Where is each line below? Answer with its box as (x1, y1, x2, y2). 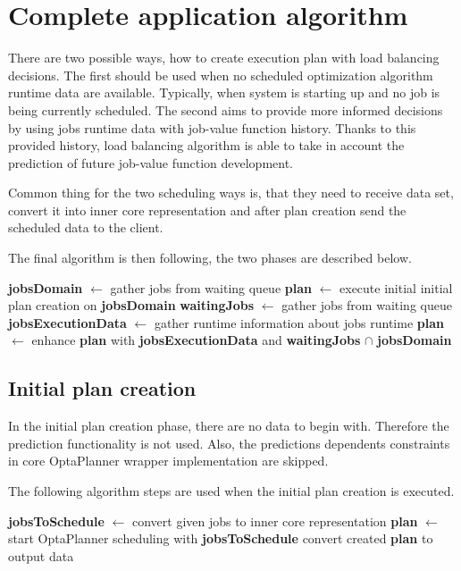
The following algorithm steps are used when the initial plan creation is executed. (8, 482, 455, 500)
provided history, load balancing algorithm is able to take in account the (8, 136, 405, 155)
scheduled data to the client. (8, 218, 163, 237)
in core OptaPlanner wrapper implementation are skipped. (8, 451, 329, 470)
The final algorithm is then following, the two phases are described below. (8, 248, 412, 267)
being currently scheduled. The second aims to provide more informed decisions (8, 100, 443, 119)
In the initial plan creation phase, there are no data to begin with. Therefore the (8, 416, 449, 435)
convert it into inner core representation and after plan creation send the (8, 200, 407, 219)
